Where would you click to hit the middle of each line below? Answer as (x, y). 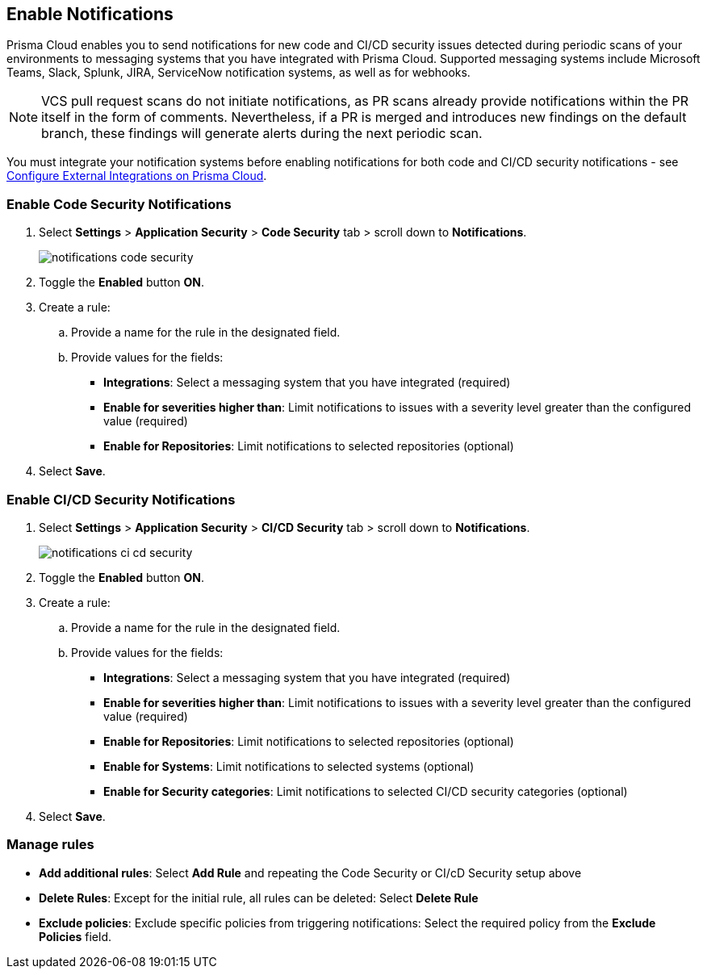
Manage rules (50, 845)
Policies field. (75, 936)
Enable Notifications (90, 14)
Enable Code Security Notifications (119, 204)
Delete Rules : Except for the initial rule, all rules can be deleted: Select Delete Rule (259, 898)
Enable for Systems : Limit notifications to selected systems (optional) (289, 766)
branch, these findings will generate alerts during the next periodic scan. (262, 134)
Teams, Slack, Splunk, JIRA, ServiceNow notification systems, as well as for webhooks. (238, 73)
